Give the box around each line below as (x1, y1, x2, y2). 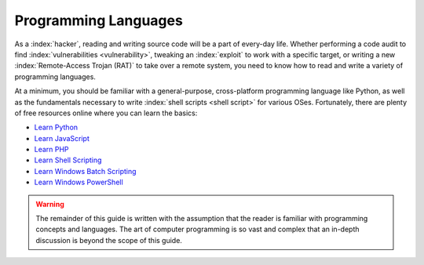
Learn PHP (34, 145, 70, 154)
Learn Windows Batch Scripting (34, 166, 137, 176)
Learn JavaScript (34, 133, 90, 143)
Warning (35, 199, 64, 209)
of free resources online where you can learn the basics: (14, 108, 198, 118)
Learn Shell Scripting (34, 155, 102, 165)
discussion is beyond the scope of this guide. (35, 235, 182, 245)
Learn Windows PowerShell (34, 177, 123, 187)
